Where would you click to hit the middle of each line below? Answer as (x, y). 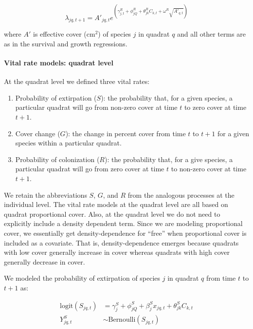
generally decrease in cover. (45, 261)
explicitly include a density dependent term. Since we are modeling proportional (123, 223)
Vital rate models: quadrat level (59, 63)
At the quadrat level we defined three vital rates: (77, 81)
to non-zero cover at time (209, 169)
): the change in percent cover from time (126, 133)
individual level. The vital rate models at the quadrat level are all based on (116, 204)
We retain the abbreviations (45, 195)
